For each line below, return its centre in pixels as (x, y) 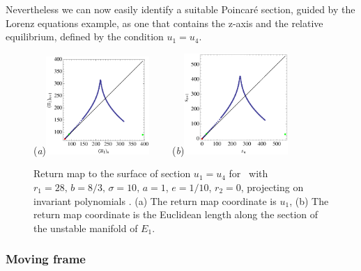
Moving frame (46, 259)
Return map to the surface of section (112, 173)
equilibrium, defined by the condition (85, 36)
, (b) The (309, 200)
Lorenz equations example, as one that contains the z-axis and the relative (164, 23)
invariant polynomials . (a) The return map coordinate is (155, 200)
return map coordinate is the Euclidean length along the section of (176, 214)
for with (248, 173)
